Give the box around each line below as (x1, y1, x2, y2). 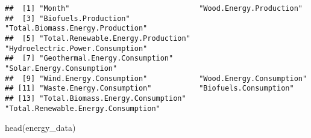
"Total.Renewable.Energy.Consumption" (5, 104, 160, 113)
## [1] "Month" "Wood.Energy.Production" (5, 4, 303, 13)
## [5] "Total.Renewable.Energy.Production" (5, 34, 190, 43)
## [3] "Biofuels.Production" (5, 14, 130, 23)
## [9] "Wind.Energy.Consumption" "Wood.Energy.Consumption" (5, 74, 307, 83)
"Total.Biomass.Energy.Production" (5, 24, 148, 33)
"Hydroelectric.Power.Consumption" (5, 44, 148, 53)
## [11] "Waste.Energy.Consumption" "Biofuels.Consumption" (5, 84, 294, 93)
